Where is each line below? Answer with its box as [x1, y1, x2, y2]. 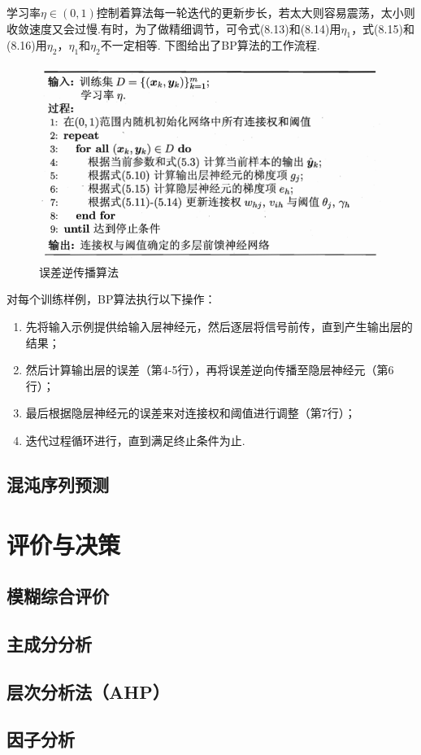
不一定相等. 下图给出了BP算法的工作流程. [100, 37, 320, 54]
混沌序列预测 [7, 471, 109, 496]
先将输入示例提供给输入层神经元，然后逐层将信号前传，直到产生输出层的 [25, 317, 413, 334]
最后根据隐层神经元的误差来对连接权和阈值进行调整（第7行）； [25, 404, 356, 421]
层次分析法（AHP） [7, 679, 170, 704]
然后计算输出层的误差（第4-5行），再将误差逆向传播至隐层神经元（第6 [25, 361, 394, 378]
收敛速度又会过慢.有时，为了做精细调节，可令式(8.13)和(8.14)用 [7, 20, 341, 37]
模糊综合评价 [7, 583, 109, 609]
